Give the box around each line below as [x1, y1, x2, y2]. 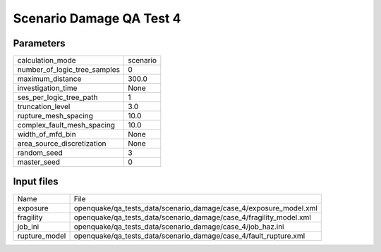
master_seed [17, 157, 60, 167]
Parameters [13, 37, 66, 49]
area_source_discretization [17, 139, 107, 149]
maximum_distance [17, 74, 82, 84]
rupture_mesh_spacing [17, 111, 93, 121]
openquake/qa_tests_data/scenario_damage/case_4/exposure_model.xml [73, 203, 317, 213]
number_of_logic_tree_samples [17, 65, 120, 75]
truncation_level [17, 102, 71, 112]
